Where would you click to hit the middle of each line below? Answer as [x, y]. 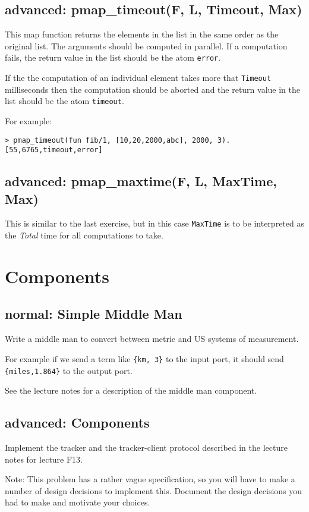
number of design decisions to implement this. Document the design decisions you [154, 490]
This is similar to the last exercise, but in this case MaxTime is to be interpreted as [154, 223]
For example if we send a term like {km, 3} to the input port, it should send [144, 358]
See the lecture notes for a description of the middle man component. [131, 390]
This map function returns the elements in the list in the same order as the [142, 34]
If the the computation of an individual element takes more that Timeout [138, 78]
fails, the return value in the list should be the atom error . [113, 57]
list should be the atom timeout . [64, 101]
